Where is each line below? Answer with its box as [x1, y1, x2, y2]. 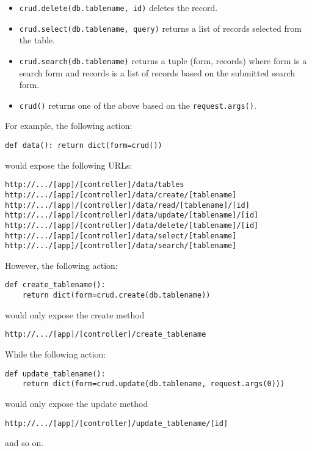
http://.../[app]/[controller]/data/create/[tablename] [5, 190, 237, 199]
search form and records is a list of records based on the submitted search [19, 66, 295, 79]
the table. [19, 34, 56, 46]
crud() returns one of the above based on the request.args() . [19, 98, 256, 111]
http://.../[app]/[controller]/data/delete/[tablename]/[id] [5, 221, 259, 230]
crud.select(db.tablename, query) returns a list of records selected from [19, 21, 302, 34]
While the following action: [5, 348, 106, 360]
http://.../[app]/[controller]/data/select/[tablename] [5, 231, 237, 240]
